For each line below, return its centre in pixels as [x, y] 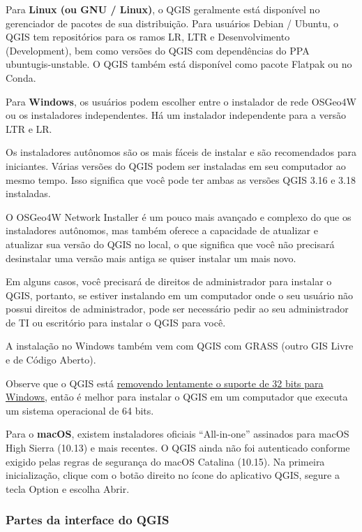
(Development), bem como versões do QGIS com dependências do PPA [158, 50]
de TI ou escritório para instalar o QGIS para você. [116, 322]
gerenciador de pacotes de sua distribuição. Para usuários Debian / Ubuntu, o [172, 23]
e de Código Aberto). [51, 360]
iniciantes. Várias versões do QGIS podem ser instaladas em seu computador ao [176, 165]
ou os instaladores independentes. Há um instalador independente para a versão [176, 115]
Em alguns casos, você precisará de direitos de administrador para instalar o [169, 281]
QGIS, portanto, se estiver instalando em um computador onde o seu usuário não [180, 295]
